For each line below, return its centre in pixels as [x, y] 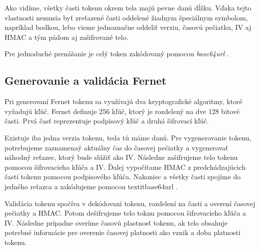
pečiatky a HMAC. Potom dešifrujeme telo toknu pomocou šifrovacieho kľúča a [125, 213]
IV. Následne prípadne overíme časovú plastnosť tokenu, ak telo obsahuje [116, 222]
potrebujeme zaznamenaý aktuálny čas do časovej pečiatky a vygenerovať [116, 147]
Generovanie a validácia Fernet [86, 80]
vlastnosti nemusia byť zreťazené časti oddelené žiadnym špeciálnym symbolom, [126, 17]
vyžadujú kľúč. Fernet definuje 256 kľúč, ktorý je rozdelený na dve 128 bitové [122, 111]
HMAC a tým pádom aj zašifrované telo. [66, 37]
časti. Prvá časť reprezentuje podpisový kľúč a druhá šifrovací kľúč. [107, 121]
